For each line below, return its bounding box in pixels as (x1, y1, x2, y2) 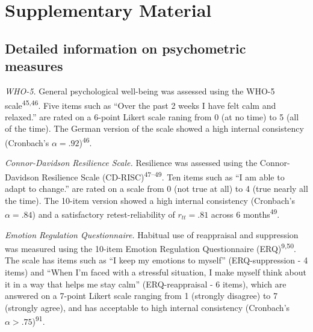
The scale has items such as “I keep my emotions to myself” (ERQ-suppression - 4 (5, 254, 308, 266)
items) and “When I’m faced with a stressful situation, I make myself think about (5, 265, 306, 278)
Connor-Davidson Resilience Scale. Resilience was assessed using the (5, 156, 258, 169)
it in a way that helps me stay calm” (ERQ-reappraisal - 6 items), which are (5, 277, 287, 290)
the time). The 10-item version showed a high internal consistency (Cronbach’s (5, 194, 295, 206)
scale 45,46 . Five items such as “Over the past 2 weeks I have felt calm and (5, 97, 276, 111)
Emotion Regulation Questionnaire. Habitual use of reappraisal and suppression (5, 228, 299, 241)
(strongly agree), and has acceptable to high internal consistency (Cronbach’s (5, 301, 290, 313)
